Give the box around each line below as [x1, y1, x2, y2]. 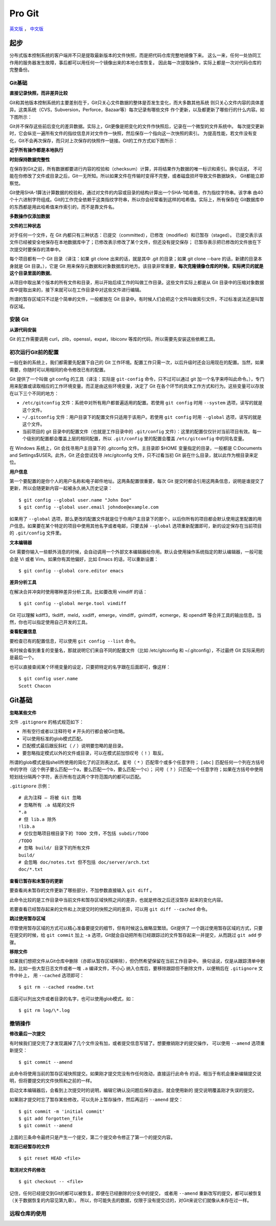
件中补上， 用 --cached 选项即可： [9, 973, 84, 979]
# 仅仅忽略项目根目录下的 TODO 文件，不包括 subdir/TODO [18, 831, 149, 836]
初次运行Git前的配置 [9, 349, 59, 356]
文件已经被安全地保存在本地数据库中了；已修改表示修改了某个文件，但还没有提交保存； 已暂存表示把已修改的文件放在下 [9, 239, 262, 245]
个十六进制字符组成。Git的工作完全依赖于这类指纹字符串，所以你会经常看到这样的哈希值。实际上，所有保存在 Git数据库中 [9, 197, 264, 203]
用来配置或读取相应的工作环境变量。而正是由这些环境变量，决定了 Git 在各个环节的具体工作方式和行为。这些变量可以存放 [9, 383, 264, 389]
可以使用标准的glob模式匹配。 [22, 735, 85, 742]
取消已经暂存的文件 [9, 1144, 50, 1150]
